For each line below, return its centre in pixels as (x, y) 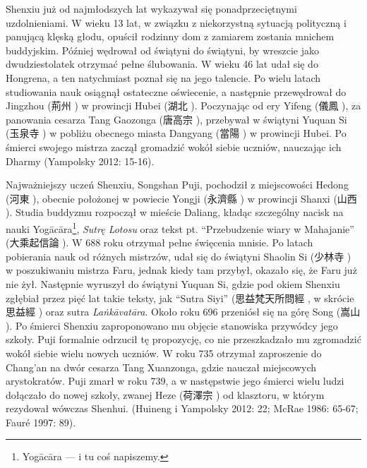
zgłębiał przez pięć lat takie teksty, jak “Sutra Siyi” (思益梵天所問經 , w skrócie (180, 298)
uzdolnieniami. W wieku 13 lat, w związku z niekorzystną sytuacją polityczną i (176, 22)
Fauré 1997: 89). (41, 422)
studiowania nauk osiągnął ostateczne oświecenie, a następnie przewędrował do (176, 91)
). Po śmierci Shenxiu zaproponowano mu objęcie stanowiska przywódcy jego (172, 325)
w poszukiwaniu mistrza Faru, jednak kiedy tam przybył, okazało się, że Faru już (181, 270)
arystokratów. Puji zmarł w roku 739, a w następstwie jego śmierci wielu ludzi (175, 381)
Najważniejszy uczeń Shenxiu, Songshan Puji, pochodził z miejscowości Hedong (177, 185)
